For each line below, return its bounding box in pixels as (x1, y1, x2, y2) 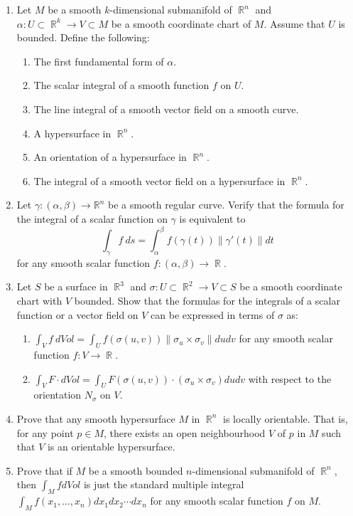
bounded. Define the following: (16, 30, 150, 45)
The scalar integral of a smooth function (33, 78, 210, 93)
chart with (16, 293, 63, 308)
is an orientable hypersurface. (47, 439, 175, 454)
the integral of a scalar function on (16, 211, 168, 226)
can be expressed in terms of (151, 307, 275, 322)
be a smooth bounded (88, 463, 183, 478)
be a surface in (44, 279, 108, 294)
